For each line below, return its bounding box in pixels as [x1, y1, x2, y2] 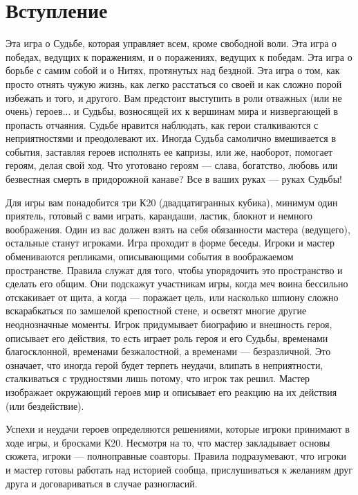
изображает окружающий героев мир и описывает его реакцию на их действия [6, 384, 337, 399]
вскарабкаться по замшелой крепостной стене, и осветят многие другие [6, 303, 307, 318]
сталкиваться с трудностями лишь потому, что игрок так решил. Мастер [6, 371, 310, 386]
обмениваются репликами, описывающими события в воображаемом [6, 249, 294, 264]
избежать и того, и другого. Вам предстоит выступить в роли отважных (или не [6, 90, 342, 105]
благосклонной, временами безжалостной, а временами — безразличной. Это [6, 344, 331, 359]
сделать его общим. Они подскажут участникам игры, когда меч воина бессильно [6, 276, 348, 291]
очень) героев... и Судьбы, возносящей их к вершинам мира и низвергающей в [6, 104, 339, 118]
